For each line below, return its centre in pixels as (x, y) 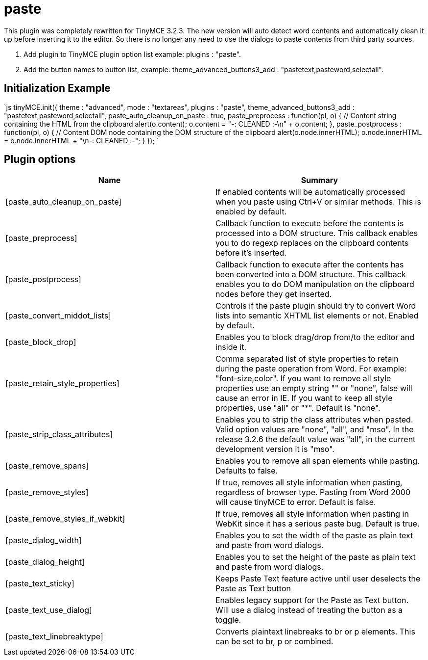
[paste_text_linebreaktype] (54, 637)
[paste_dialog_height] (45, 562)
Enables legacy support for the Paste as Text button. (312, 600)
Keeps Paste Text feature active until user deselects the (318, 579)
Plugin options (40, 159)
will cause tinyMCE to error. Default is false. (296, 502)
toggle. (228, 620)
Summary (320, 180)
